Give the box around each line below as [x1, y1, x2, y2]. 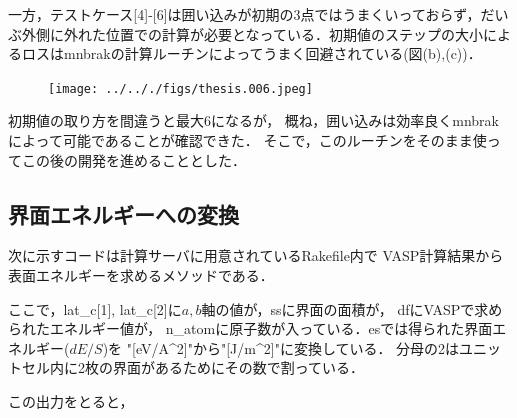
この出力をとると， [8, 390, 134, 411]
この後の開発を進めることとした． [21, 149, 246, 170]
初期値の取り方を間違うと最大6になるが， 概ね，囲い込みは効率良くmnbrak [8, 110, 499, 131]
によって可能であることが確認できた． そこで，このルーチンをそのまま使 [8, 130, 487, 151]
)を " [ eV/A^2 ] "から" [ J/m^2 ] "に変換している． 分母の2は [102, 337, 460, 358]
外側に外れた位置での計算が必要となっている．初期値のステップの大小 [21, 23, 483, 44]
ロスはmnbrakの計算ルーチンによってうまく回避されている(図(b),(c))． [21, 43, 482, 64]
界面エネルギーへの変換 [8, 198, 239, 229]
